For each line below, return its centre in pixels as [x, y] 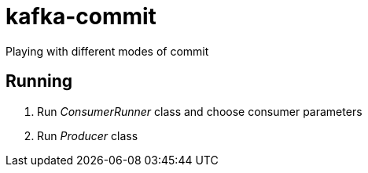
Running [39, 81]
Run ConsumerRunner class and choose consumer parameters [200, 111]
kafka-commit [81, 16]
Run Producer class [88, 135]
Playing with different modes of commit [107, 51]
